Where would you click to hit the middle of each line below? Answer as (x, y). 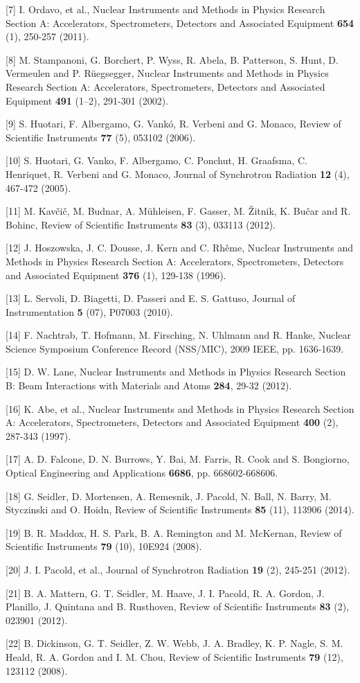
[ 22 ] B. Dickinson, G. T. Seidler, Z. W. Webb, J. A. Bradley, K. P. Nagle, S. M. (174, 643)
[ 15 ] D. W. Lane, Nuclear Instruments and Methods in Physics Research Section (176, 372)
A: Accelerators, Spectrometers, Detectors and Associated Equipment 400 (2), (172, 422)
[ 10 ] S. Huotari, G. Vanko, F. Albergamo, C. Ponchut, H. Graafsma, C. (157, 160)
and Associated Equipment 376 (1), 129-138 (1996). (116, 275)
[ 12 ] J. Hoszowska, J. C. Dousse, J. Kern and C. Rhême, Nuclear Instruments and (180, 248)
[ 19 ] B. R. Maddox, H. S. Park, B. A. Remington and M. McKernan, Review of (174, 532)
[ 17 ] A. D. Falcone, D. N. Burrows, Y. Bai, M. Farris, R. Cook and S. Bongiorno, (178, 459)
